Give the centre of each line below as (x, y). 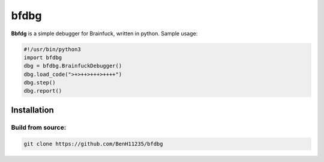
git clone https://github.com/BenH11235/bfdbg (93, 144)
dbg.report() (43, 91)
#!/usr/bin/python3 (52, 49)
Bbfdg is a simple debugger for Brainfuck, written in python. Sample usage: (104, 33)
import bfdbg (43, 57)
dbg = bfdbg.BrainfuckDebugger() (73, 66)
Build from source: (39, 127)
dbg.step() (40, 83)
